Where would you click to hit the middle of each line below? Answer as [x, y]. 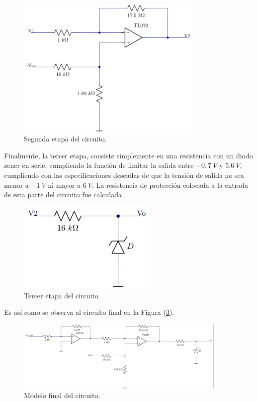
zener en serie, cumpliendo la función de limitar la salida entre [99, 165]
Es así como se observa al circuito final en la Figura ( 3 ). [89, 312]
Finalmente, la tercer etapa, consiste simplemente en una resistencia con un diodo [128, 155]
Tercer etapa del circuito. [62, 295]
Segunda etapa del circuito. [65, 139]
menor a [16, 185]
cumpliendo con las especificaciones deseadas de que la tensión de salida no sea [124, 175]
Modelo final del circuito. [62, 395]
